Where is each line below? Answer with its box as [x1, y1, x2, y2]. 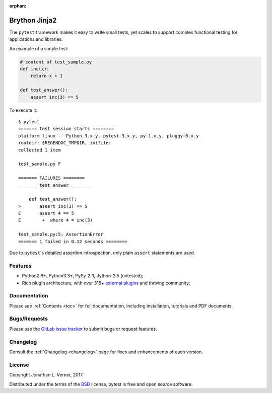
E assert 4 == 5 [18, 210, 75, 216]
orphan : [9, 3, 27, 9]
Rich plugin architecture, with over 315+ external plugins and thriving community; [22, 280, 191, 286]
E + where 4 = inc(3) [18, 217, 93, 223]
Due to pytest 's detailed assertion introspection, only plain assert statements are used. [9, 250, 195, 256]
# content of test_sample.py [20, 59, 92, 65]
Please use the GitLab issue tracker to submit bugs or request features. [9, 326, 157, 332]
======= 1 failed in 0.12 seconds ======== [18, 239, 127, 244]
